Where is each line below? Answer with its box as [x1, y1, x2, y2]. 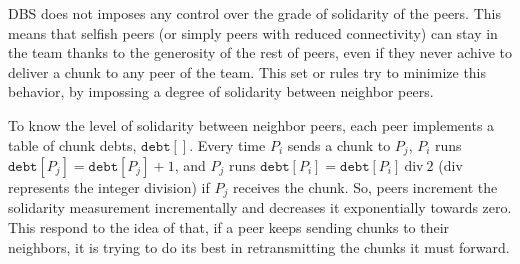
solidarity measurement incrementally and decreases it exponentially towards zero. [8, 197, 512, 218]
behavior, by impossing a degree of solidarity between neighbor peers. [8, 81, 434, 102]
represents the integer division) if [8, 177, 210, 198]
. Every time [189, 134, 266, 155]
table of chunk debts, [8, 134, 137, 155]
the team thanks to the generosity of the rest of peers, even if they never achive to [8, 42, 513, 63]
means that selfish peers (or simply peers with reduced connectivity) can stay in [8, 22, 498, 43]
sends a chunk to [287, 134, 391, 155]
